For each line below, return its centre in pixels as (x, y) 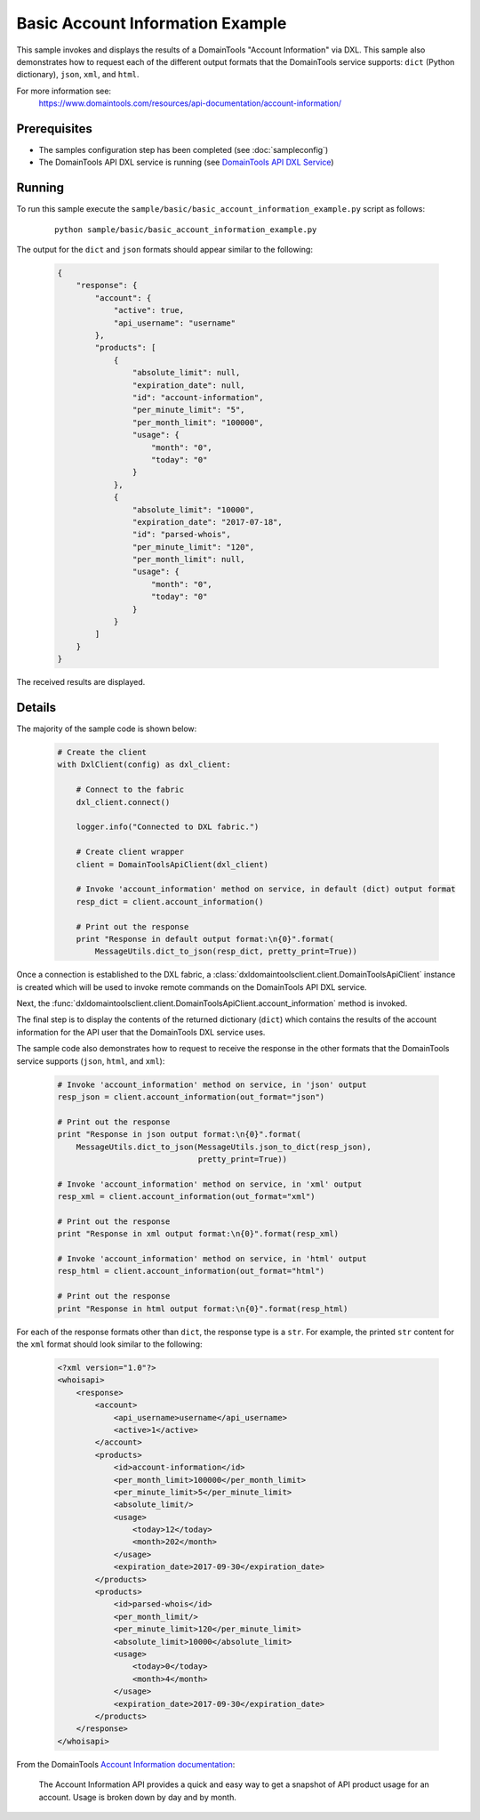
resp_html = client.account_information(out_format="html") (191, 1271)
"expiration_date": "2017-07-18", (208, 522)
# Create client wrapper (130, 852)
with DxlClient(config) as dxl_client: (144, 765)
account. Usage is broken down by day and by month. (138, 1797)
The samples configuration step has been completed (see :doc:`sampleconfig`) (184, 150)
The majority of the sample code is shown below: (107, 729)
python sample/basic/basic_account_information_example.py (186, 230)
